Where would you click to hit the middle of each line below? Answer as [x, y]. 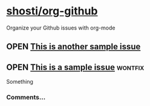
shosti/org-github [52, 11]
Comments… [26, 98]
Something [20, 82]
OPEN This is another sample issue [73, 47]
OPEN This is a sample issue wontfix [75, 67]
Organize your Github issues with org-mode [61, 28]
